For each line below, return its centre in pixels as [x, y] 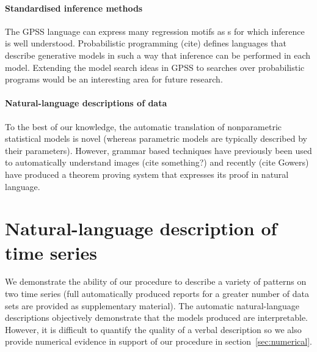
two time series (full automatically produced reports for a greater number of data [157, 294]
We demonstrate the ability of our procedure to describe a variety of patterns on [156, 281]
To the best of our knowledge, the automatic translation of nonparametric [143, 126]
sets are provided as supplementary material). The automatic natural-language [152, 305]
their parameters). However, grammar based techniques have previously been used [158, 150]
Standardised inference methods [74, 8]
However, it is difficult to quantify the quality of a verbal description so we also [153, 329]
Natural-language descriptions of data [86, 103]
